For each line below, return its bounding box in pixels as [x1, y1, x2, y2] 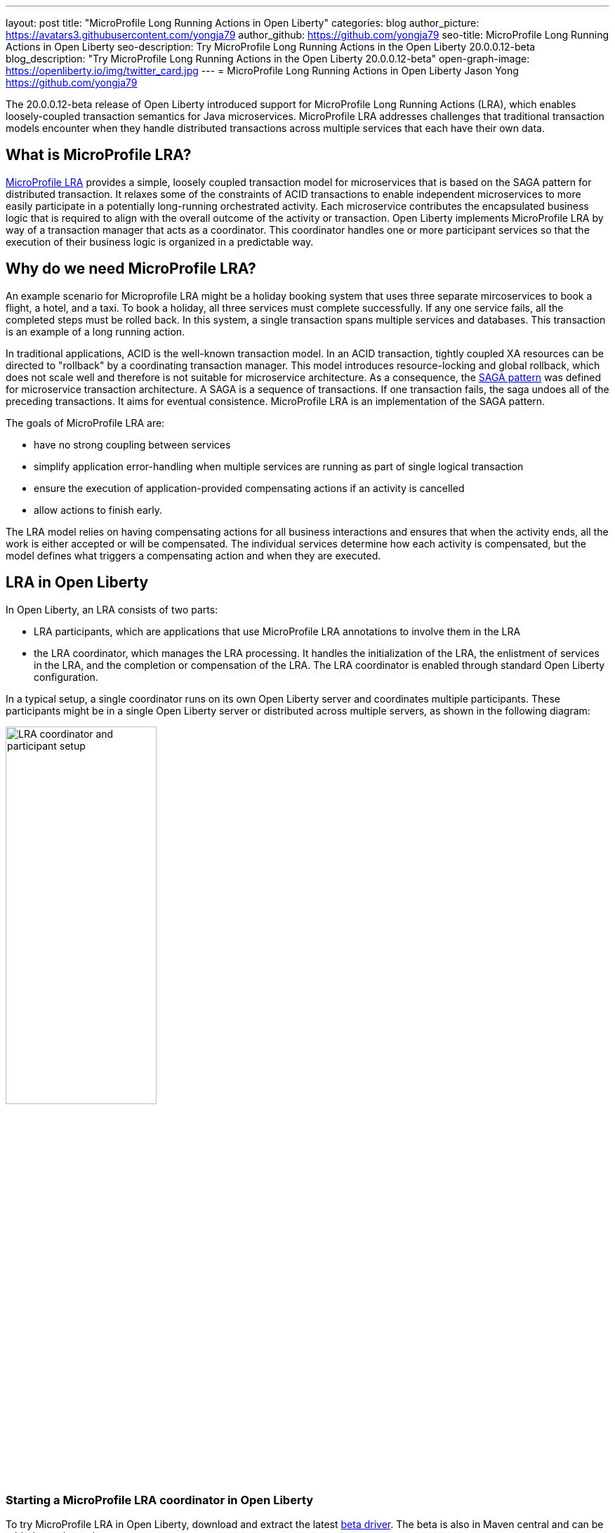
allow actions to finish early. [34, 503, 163, 516]
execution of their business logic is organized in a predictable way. [6, 235, 314, 248]
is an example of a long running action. [6, 325, 185, 338]
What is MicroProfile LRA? [6, 146, 192, 164]
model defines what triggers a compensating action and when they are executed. [6, 549, 381, 562]
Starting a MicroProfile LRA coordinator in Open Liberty [6, 1492, 314, 1507]
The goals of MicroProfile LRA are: [6, 416, 165, 429]
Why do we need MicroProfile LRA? [6, 260, 256, 278]
